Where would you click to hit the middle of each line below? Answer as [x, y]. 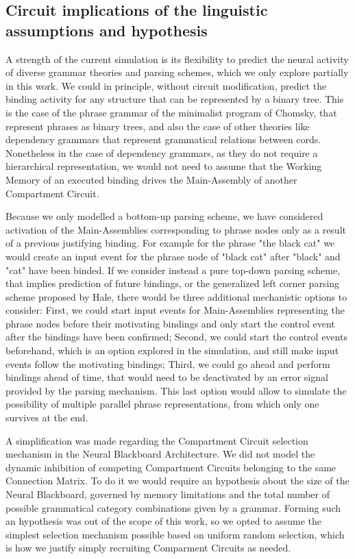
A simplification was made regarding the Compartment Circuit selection [157, 440]
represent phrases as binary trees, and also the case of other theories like [158, 126]
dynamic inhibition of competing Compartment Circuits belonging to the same [171, 467]
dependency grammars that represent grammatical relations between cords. [163, 139]
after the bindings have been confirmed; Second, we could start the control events [176, 337]
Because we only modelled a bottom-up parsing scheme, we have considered [164, 216]
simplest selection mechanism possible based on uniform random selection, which [175, 534]
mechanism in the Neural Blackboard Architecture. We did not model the [160, 454]
